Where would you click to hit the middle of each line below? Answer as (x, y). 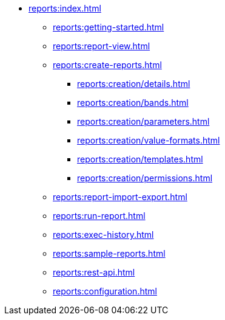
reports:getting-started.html (109, 27)
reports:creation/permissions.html (145, 178)
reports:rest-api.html (94, 272)
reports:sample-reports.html (109, 253)
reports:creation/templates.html (140, 159)
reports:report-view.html (102, 46)
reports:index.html (65, 8)
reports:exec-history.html (103, 235)
